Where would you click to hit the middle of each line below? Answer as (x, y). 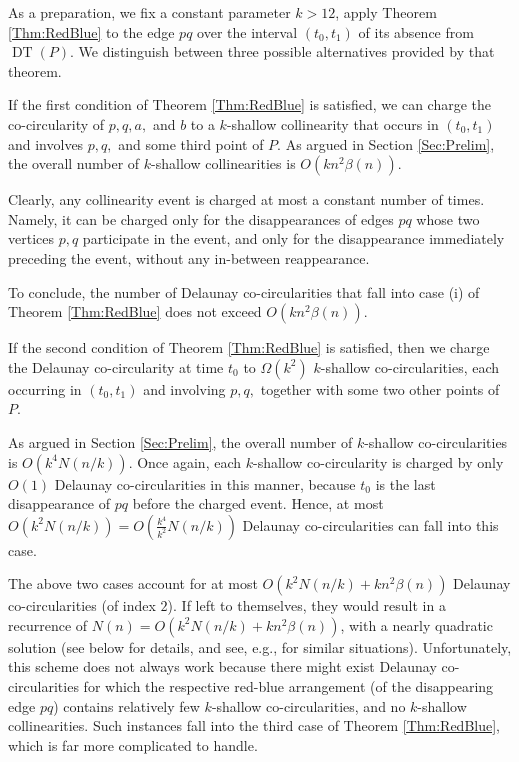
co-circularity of (56, 123)
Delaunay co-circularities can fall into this (370, 524)
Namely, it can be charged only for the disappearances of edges (201, 218)
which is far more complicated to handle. (133, 744)
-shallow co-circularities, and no (308, 705)
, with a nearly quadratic (416, 624)
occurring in (45, 388)
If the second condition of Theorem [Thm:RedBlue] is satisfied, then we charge (249, 347)
